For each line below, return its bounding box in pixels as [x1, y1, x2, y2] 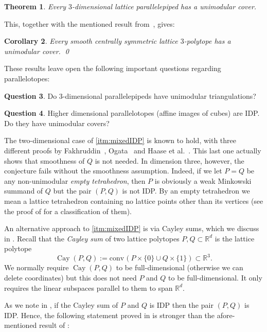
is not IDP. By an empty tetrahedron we [122, 185, 250, 196]
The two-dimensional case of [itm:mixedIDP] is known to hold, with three [4, 135, 236, 146]
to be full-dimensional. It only [168, 272, 262, 283]
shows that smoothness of [4, 155, 85, 166]
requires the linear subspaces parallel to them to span [4, 282, 173, 293]
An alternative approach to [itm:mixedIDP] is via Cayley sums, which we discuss [4, 223, 259, 234]
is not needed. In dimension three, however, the [95, 155, 244, 166]
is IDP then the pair [149, 300, 213, 310]
